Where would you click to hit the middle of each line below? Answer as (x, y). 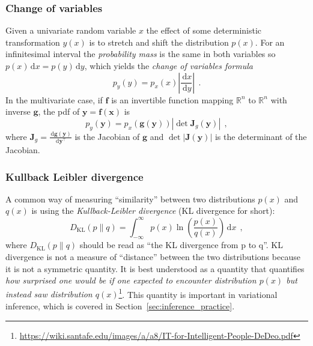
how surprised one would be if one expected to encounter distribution (131, 280)
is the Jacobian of (107, 136)
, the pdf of (59, 111)
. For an (270, 42)
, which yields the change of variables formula (169, 65)
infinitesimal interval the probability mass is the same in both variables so (141, 54)
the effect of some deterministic (204, 30)
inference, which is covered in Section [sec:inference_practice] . (120, 305)
